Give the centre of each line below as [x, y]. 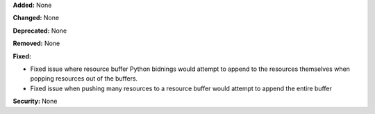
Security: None [35, 101]
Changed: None [36, 18]
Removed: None [36, 43]
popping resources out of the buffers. [84, 79]
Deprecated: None [40, 31]
